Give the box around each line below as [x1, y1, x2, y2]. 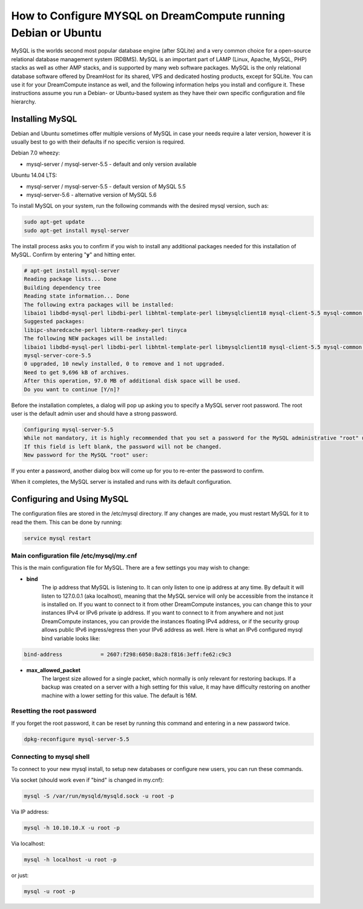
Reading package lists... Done [24, 276, 117, 283]
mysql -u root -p [24, 888, 76, 894]
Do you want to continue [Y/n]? [24, 386, 120, 393]
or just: [11, 871, 29, 879]
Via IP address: [11, 808, 49, 815]
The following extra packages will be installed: [24, 301, 174, 308]
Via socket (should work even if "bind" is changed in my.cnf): [11, 776, 164, 784]
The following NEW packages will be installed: [24, 335, 168, 342]
